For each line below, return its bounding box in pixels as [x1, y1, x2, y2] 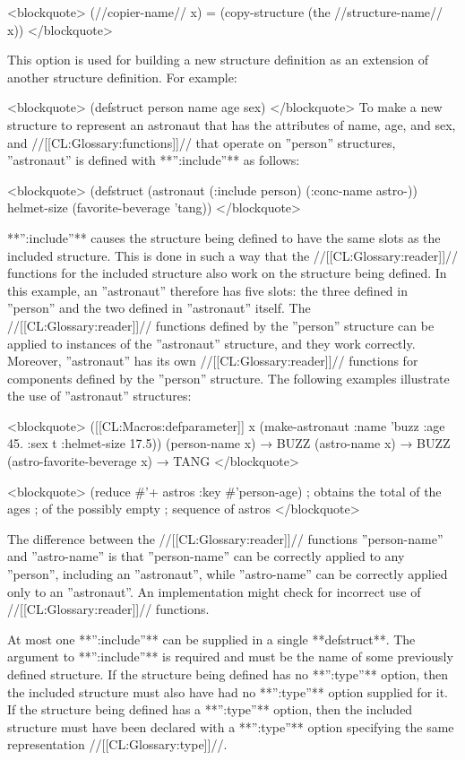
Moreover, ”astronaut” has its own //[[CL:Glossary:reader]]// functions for [7, 351, 418, 370]
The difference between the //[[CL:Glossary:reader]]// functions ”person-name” [7, 529, 443, 548]
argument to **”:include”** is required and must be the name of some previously [7, 647, 453, 666]
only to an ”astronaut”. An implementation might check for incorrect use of [7, 582, 421, 600]
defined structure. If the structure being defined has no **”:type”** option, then [7, 665, 448, 683]
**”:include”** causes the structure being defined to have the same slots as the [7, 228, 441, 246]
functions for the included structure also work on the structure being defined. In [7, 263, 447, 282]
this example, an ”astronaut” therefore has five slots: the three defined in [7, 281, 408, 299]
